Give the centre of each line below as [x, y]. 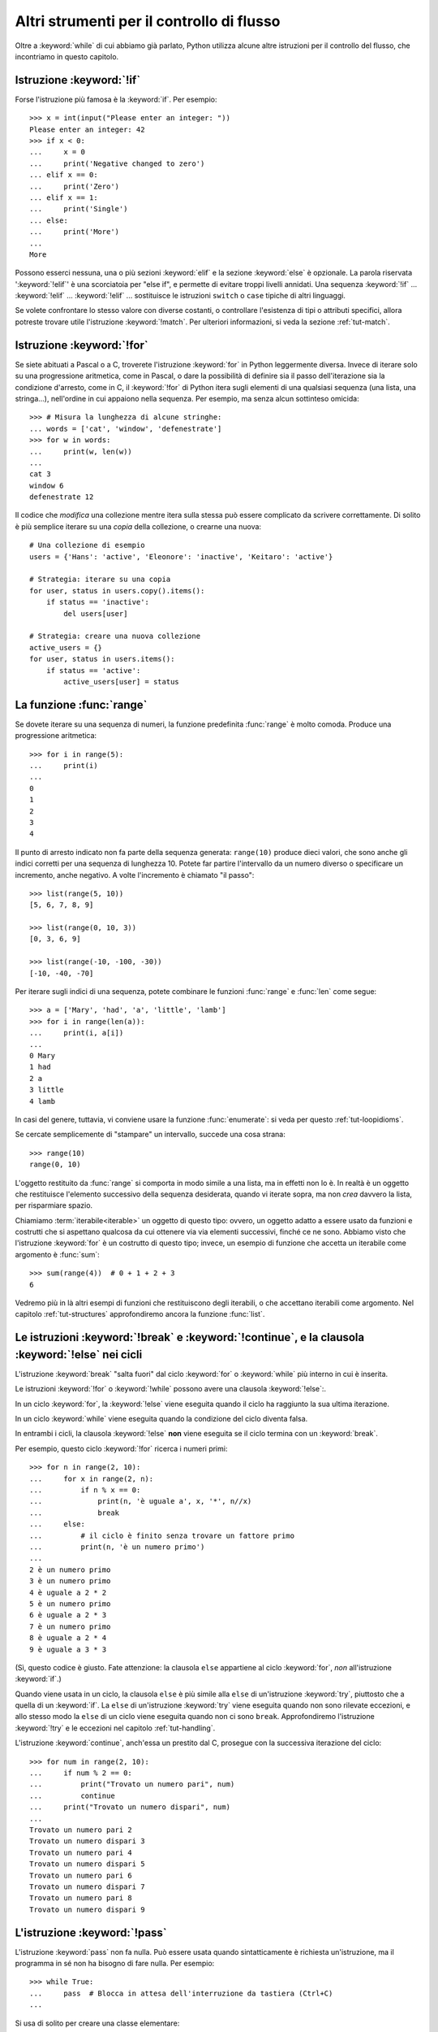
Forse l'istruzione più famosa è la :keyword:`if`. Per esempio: [116, 99]
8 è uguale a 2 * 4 [68, 1638]
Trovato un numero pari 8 [81, 1898]
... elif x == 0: [64, 175]
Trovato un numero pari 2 [81, 1830]
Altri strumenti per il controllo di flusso [148, 21]
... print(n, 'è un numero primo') [117, 1547]
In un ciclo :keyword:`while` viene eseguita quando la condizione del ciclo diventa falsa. [161, 1419]
